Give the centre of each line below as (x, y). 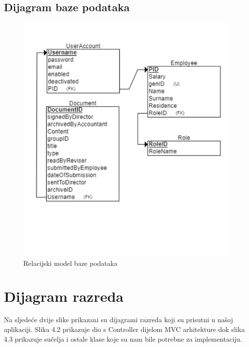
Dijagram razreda (64, 296)
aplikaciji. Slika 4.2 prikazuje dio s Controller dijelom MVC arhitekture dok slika (124, 329)
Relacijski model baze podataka (70, 263)
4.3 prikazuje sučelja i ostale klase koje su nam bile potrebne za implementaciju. (123, 338)
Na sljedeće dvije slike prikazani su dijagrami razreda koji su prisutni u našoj (119, 320)
